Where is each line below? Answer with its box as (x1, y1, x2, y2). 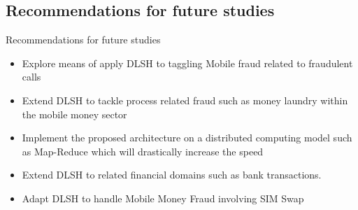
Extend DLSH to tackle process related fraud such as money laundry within (22, 92, 348, 107)
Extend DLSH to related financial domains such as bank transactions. (22, 167, 322, 182)
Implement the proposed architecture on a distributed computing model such (22, 130, 352, 145)
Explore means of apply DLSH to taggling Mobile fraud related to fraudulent (22, 55, 353, 70)
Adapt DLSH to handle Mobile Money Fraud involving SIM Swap (22, 190, 304, 205)
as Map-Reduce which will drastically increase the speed (22, 143, 264, 158)
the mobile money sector (22, 106, 127, 121)
